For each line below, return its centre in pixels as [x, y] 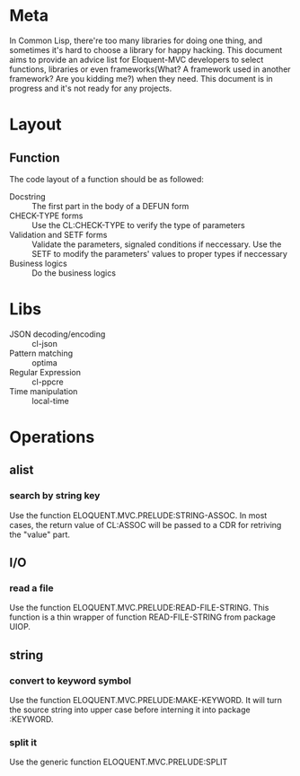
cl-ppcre [48, 382]
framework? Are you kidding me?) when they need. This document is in [141, 78]
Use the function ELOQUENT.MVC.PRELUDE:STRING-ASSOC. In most [138, 515]
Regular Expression [45, 372]
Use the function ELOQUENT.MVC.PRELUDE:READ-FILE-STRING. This [139, 608]
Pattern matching [41, 353]
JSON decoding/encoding [57, 334]
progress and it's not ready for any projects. [91, 88]
